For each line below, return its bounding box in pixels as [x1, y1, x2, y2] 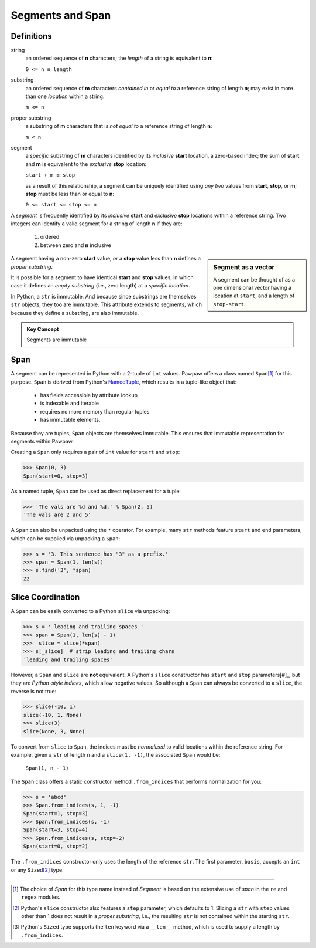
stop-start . [213, 300, 246, 307]
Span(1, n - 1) [25, 765, 70, 771]
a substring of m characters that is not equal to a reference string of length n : [25, 123, 212, 130]
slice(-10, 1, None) [23, 712, 82, 718]
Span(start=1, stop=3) [23, 810, 88, 817]
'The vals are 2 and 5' [23, 512, 92, 519]
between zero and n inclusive [40, 241, 111, 249]
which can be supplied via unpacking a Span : [11, 534, 121, 542]
